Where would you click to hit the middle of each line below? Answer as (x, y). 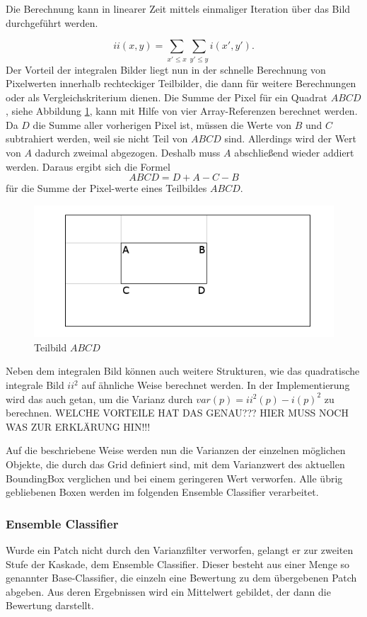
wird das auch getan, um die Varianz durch (99, 398)
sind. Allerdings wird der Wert (291, 138)
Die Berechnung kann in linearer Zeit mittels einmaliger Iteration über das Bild (178, 9)
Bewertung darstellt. (50, 605)
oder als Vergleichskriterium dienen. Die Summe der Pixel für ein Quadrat (167, 97)
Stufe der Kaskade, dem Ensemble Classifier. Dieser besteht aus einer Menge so (178, 564)
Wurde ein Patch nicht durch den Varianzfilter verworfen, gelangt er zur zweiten (180, 550)
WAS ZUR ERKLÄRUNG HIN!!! (78, 426)
